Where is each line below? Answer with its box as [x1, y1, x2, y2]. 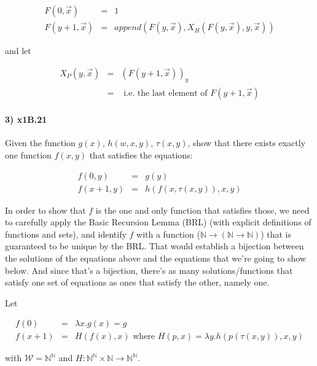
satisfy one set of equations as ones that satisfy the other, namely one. [5, 276, 270, 289]
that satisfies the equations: [89, 148, 193, 161]
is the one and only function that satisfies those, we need [95, 203, 310, 216]
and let [5, 44, 31, 57]
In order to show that [5, 203, 86, 216]
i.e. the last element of [123, 88, 208, 98]
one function [5, 148, 52, 161]
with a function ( [136, 227, 200, 240]
